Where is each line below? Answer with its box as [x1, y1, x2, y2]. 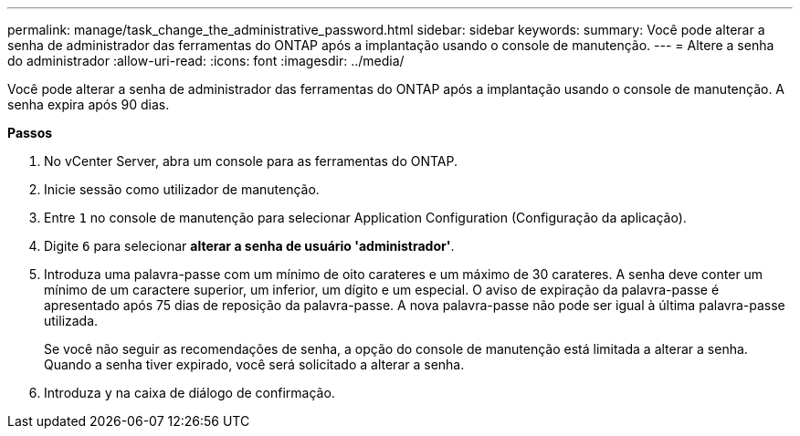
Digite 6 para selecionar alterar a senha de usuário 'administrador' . [44, 238, 455, 254]
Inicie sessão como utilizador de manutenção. [44, 182, 320, 197]
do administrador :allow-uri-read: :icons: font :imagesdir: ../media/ [7, 53, 405, 68]
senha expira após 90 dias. [7, 97, 170, 112]
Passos [7, 125, 53, 140]
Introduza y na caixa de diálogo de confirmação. [44, 385, 335, 400]
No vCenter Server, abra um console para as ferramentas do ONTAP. [44, 153, 458, 169]
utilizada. [44, 313, 99, 328]
